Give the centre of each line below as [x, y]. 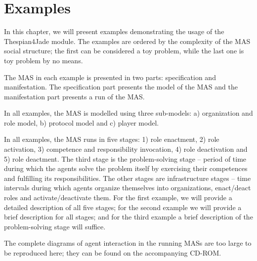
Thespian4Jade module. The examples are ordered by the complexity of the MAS [127, 41]
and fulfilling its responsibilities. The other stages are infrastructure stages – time [128, 178]
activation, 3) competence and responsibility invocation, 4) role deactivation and [126, 149]
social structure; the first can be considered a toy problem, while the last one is [124, 51]
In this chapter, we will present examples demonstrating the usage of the [114, 31]
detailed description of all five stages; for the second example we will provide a [123, 207]
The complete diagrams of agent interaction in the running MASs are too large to [128, 243]
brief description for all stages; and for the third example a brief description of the [128, 217]
